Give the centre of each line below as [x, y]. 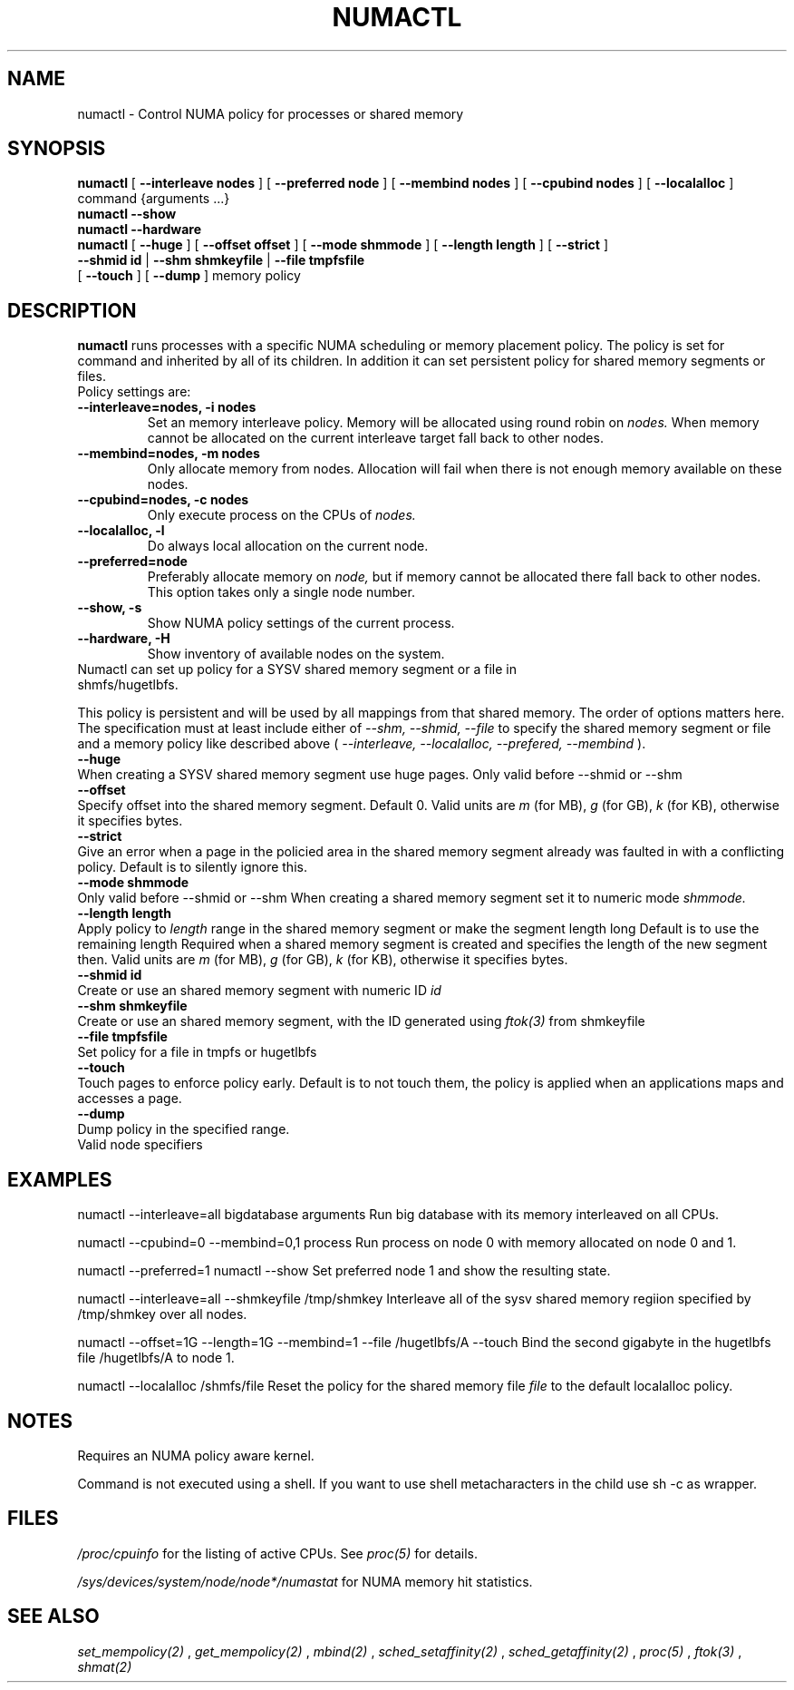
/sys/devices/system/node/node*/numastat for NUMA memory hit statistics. [305, 1581]
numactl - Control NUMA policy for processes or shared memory [271, 113]
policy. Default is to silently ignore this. [192, 867]
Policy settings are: [134, 392]
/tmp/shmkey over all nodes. [162, 1314]
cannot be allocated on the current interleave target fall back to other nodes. [375, 438]
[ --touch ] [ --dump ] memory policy [189, 276]
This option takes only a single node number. [281, 592]
